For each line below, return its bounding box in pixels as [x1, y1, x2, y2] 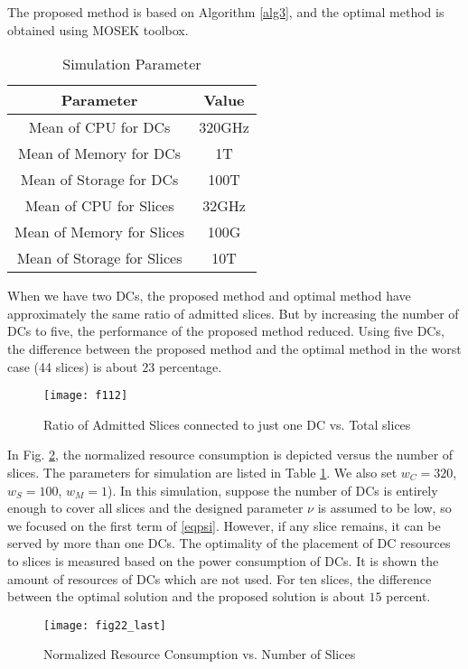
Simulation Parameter [62, 53, 201, 75]
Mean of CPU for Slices [24, 195, 174, 217]
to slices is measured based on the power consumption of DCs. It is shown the [7, 551, 439, 570]
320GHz [199, 116, 249, 138]
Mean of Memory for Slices [14, 221, 185, 243]
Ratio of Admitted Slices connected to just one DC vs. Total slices [43, 414, 411, 433]
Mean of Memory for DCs [18, 143, 182, 164]
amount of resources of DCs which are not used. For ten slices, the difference [7, 569, 432, 588]
